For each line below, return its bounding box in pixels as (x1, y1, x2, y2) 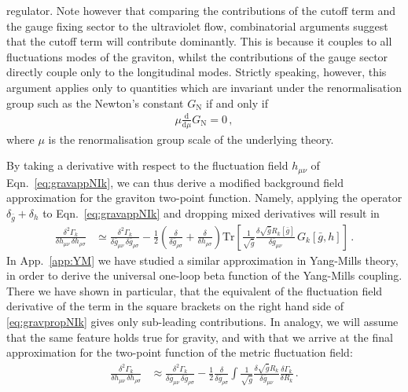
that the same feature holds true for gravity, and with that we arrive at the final (6, 328, 393, 345)
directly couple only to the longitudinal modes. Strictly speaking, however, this (6, 64, 387, 80)
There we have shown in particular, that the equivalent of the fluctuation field (6, 282, 383, 299)
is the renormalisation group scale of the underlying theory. (48, 130, 334, 147)
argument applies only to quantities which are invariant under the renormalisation (6, 79, 402, 95)
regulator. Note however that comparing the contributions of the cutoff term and (6, 2, 395, 18)
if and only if (205, 94, 268, 111)
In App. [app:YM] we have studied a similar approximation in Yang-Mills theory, (6, 251, 399, 268)
